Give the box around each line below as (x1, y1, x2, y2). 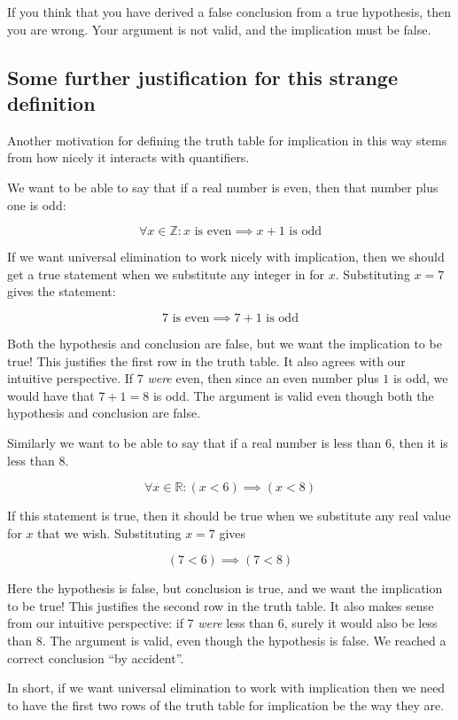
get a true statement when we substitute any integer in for (7, 264, 325, 283)
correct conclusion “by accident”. (7, 648, 184, 667)
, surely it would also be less (283, 614, 438, 632)
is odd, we (393, 369, 448, 387)
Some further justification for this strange (7, 63, 398, 90)
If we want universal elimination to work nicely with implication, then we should (7, 247, 445, 266)
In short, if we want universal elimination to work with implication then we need (7, 678, 446, 697)
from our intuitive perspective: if (7, 614, 183, 632)
